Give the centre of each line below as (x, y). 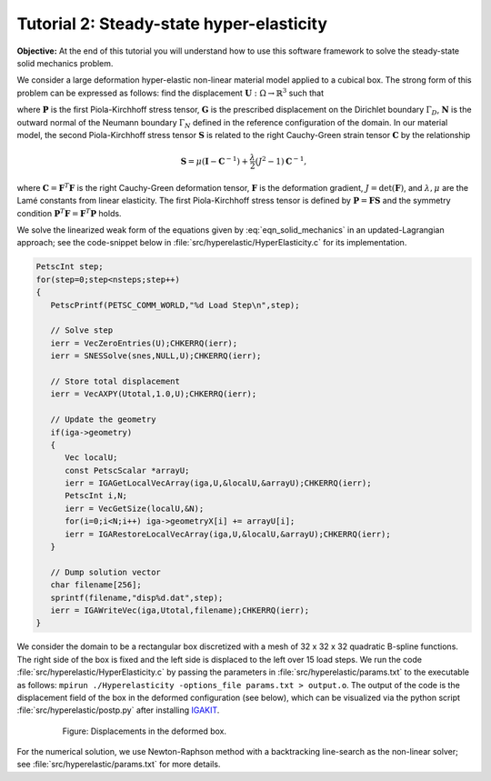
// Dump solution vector (105, 572)
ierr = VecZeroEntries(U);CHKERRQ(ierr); (144, 343)
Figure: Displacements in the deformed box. (145, 731)
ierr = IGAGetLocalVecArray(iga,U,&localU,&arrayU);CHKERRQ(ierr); (218, 483)
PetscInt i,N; (96, 496)
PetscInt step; (70, 267)
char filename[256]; (96, 585)
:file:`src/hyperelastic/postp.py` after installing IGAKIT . (118, 710)
